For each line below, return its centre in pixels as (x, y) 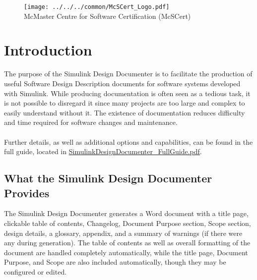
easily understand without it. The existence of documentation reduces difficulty (125, 112)
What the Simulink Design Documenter (108, 178)
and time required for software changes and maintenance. (91, 122)
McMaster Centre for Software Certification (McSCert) (107, 16)
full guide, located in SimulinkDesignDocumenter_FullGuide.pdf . (103, 151)
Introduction (48, 50)
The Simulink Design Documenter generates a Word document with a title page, (126, 213)
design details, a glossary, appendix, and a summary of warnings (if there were (123, 233)
